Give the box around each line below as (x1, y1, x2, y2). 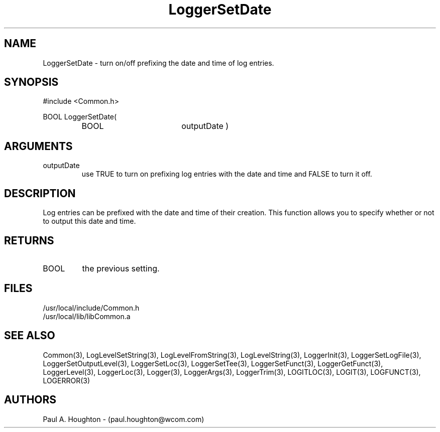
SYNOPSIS (4, 76, 59, 89)
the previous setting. (82, 263, 160, 273)
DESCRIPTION (4, 187, 76, 200)
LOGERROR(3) (43, 376, 90, 385)
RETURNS (4, 234, 54, 247)
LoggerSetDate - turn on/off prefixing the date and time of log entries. (43, 58, 274, 67)
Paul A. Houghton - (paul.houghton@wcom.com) (43, 414, 204, 423)
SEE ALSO (4, 329, 55, 342)
